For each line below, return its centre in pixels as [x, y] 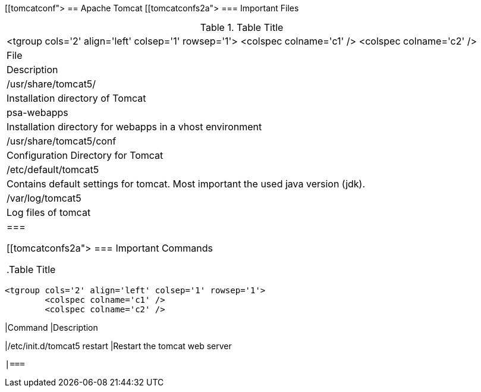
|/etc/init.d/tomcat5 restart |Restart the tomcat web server [118, 346]
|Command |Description [51, 327]
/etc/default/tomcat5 [53, 170]
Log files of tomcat [49, 212]
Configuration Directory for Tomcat [85, 155]
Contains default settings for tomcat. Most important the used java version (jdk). [186, 184]
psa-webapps [37, 112]
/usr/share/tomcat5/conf [62, 141]
